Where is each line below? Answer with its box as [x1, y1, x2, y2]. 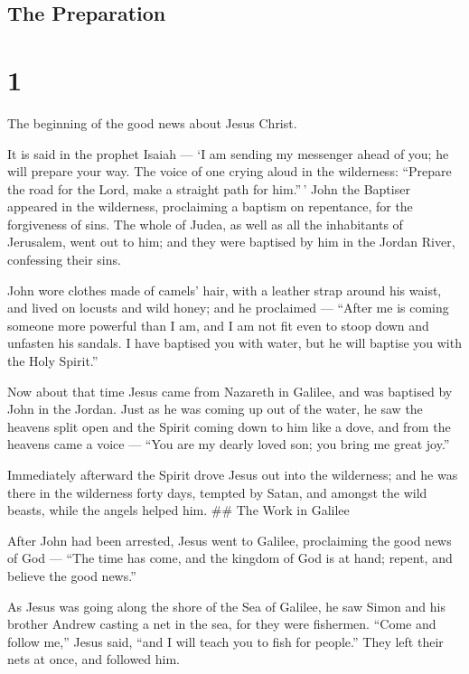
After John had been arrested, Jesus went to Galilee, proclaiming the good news [7, 530, 452, 549]
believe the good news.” [7, 566, 136, 585]
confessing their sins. [7, 250, 121, 269]
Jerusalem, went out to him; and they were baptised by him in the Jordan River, [7, 232, 455, 251]
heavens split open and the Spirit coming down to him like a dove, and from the [7, 417, 451, 435]
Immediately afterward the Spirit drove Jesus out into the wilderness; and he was [7, 465, 458, 483]
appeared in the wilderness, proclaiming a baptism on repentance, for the [7, 197, 413, 216]
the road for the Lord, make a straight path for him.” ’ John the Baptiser [7, 179, 410, 198]
